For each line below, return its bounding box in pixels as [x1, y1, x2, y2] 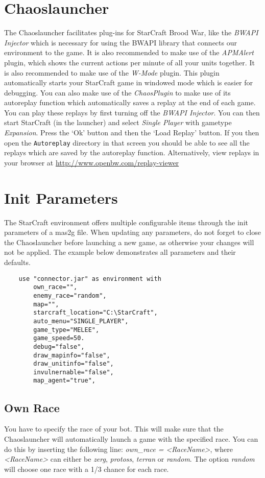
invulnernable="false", [33, 368, 114, 376]
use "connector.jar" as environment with [18, 275, 161, 282]
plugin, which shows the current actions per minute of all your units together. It [4, 57, 255, 67]
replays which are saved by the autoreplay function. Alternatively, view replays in [4, 147, 259, 158]
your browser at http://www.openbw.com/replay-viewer [4, 157, 179, 168]
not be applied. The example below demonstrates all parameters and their [4, 247, 236, 257]
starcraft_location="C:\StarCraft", [33, 309, 158, 317]
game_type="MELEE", [33, 326, 100, 333]
